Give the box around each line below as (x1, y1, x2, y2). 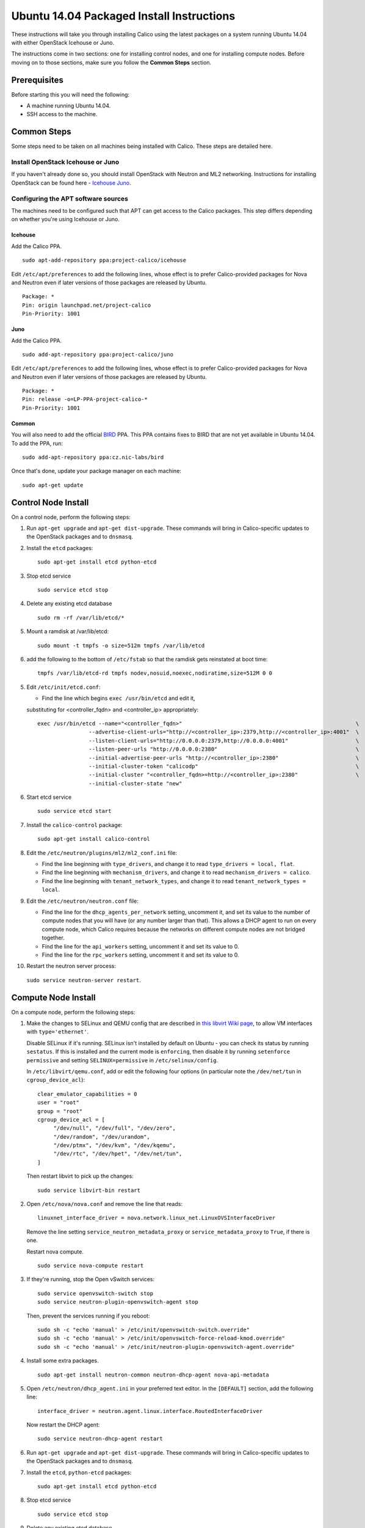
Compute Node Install (11, 992, 96, 1002)
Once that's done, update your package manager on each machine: (11, 468, 181, 475)
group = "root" (37, 1107, 83, 1115)
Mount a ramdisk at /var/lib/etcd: (26, 628, 109, 635)
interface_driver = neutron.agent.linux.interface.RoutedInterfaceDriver (37, 1408, 263, 1414)
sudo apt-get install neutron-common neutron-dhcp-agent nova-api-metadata (37, 1371, 269, 1378)
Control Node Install (11, 497, 89, 507)
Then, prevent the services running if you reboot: (26, 1312, 150, 1320)
